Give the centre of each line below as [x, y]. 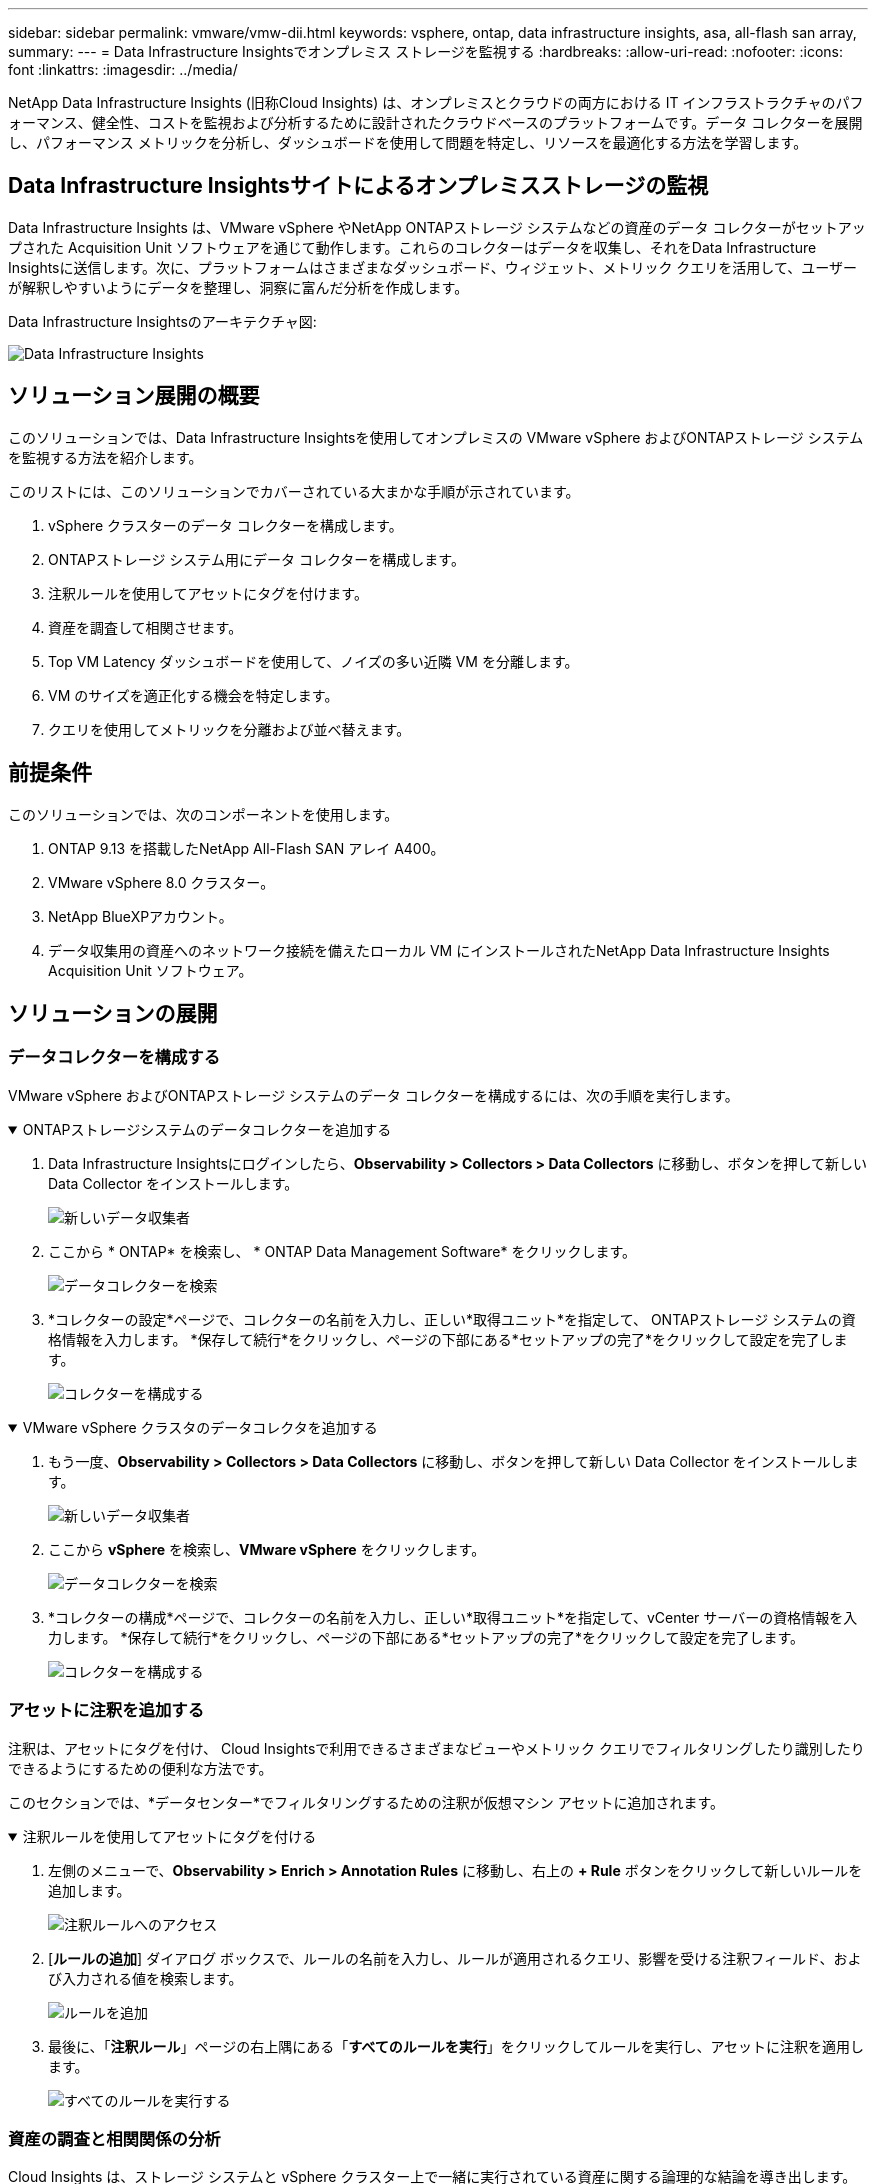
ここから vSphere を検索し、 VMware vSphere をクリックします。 [267, 1549]
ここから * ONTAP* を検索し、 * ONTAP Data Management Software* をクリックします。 [342, 1251]
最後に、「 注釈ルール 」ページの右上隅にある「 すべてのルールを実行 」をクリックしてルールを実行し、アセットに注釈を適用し [456, 2046]
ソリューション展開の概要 [134, 396]
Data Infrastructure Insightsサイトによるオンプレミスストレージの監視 [358, 186]
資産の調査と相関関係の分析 [114, 2138]
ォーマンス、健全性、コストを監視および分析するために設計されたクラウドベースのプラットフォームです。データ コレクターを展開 [435, 122]
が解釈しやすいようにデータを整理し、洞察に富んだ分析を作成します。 [238, 287]
